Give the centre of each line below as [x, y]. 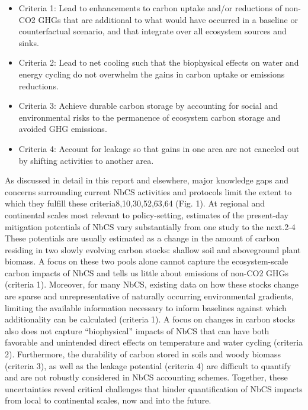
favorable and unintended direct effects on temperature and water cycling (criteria [154, 342]
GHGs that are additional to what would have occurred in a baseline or [168, 19]
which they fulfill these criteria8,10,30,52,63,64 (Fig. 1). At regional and [135, 203]
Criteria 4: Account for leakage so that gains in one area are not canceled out [159, 148]
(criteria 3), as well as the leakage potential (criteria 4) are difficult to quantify [148, 365]
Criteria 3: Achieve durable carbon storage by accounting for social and [148, 106]
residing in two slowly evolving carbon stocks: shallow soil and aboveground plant [153, 249]
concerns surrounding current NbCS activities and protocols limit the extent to [148, 191]
